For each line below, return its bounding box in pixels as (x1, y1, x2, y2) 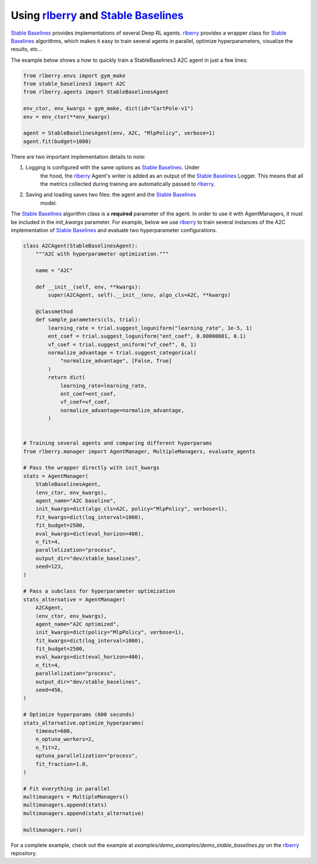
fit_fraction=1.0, (35, 761, 89, 767)
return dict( (48, 374, 86, 381)
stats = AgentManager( (23, 473, 89, 479)
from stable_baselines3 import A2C (23, 81, 126, 88)
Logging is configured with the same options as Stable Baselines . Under (25, 164, 200, 171)
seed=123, (35, 563, 64, 570)
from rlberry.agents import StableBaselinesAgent (23, 89, 169, 95)
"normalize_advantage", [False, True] (60, 357, 173, 364)
